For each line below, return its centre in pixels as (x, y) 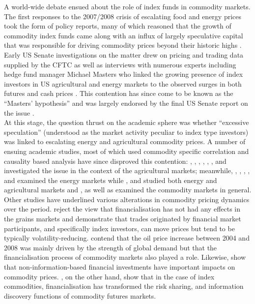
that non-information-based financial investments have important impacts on (120, 267)
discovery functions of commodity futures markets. (80, 295)
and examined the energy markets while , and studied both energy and (111, 180)
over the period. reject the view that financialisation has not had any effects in (122, 209)
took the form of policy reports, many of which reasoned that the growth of (118, 26)
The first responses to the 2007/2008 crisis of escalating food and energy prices (123, 16)
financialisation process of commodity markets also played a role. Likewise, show (125, 257)
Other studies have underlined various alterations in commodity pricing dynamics (127, 199)
